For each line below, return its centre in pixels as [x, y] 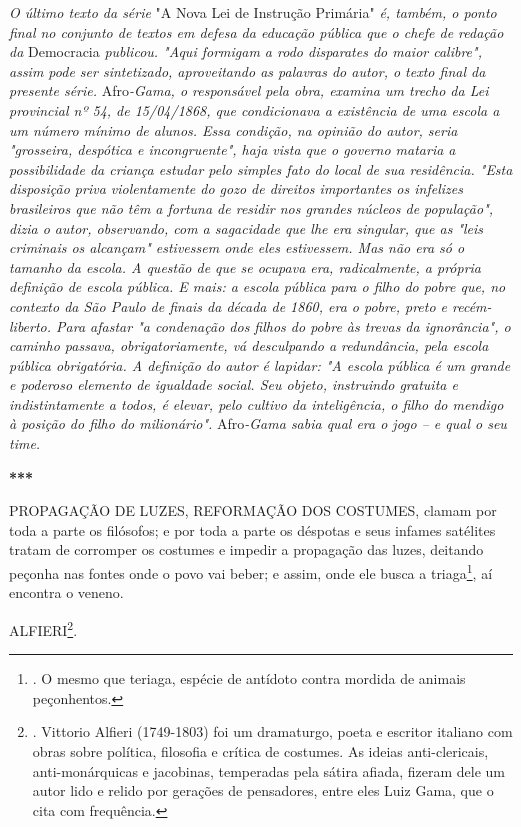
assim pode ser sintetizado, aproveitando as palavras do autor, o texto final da [247, 70]
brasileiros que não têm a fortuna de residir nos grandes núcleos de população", [251, 207]
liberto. [30, 325]
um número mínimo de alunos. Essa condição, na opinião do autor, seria [233, 129]
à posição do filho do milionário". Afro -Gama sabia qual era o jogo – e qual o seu [258, 423]
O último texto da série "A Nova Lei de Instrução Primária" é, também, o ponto [253, 12]
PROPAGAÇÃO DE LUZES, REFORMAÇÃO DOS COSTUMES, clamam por [253, 510]
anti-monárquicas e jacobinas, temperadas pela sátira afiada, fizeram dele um [268, 770]
